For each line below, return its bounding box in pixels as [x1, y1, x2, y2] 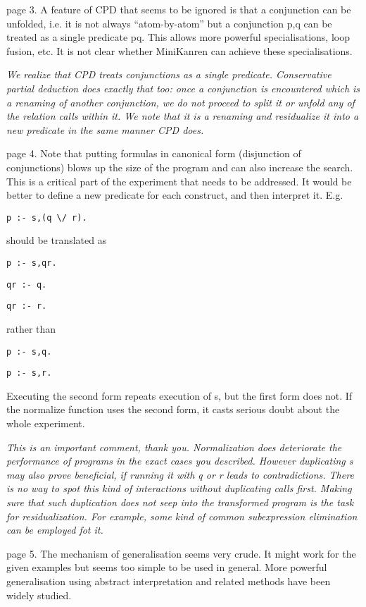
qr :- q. [6, 279, 47, 290]
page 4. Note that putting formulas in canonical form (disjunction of [6, 146, 301, 161]
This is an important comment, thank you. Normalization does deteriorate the [6, 439, 342, 454]
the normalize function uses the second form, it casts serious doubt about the [6, 402, 340, 417]
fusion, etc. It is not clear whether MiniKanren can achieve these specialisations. [6, 43, 353, 58]
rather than [6, 321, 56, 336]
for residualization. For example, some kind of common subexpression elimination [6, 508, 358, 523]
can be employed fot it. [6, 522, 103, 537]
